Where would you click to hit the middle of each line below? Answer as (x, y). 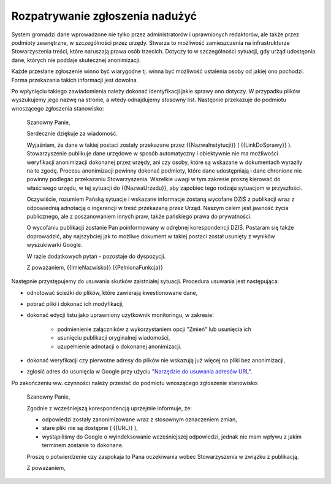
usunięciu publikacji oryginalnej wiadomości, (114, 338)
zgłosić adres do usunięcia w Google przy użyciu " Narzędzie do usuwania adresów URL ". (139, 372)
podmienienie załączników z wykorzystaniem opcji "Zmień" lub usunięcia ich (154, 329)
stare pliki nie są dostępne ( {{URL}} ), (90, 428)
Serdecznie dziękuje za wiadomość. (72, 134)
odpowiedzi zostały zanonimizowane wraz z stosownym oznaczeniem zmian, (139, 420)
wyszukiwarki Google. (55, 245)
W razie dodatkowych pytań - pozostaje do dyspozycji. (96, 256)
